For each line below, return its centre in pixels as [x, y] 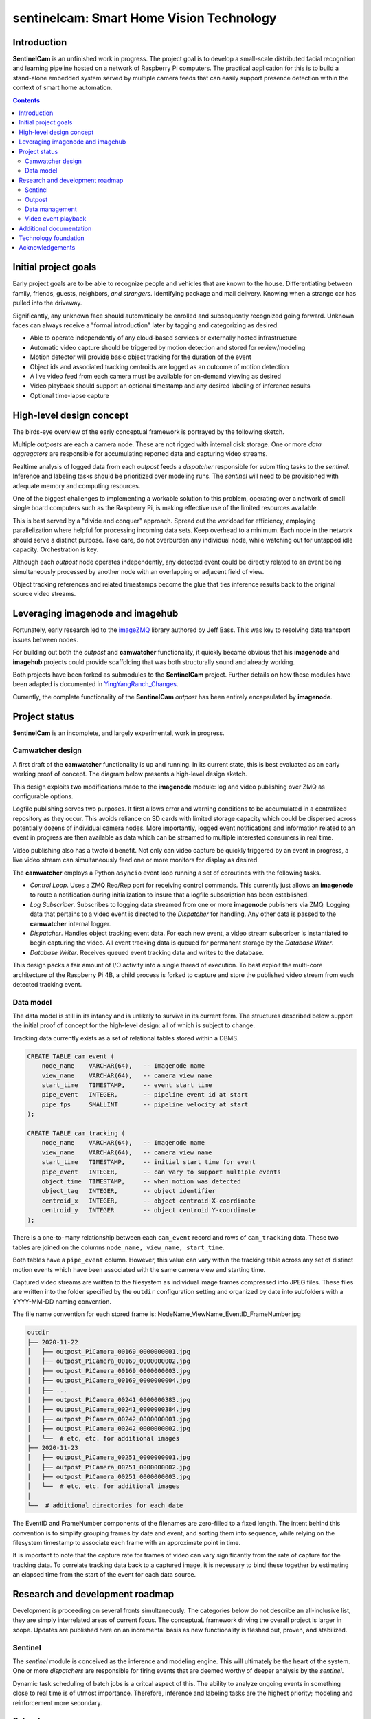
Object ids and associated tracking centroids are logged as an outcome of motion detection [159, 366]
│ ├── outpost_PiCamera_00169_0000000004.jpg [109, 1381]
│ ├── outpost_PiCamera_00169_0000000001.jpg [109, 1351]
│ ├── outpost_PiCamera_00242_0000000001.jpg [109, 1419]
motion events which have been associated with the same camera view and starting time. [139, 1269]
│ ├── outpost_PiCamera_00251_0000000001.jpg [109, 1457]
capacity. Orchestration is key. [56, 549]
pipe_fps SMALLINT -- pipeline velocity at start [145, 1104]
